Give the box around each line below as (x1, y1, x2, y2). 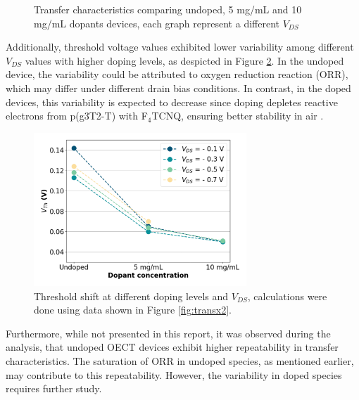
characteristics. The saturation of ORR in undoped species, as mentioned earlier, (6, 353, 354, 368)
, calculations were (247, 288, 327, 303)
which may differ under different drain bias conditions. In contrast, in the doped (6, 80, 351, 95)
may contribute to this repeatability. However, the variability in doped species (6, 367, 342, 382)
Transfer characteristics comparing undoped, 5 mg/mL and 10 (34, 2, 302, 16)
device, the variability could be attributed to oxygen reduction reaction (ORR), (6, 67, 348, 82)
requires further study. (6, 381, 102, 396)
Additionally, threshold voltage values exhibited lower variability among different (6, 39, 354, 54)
